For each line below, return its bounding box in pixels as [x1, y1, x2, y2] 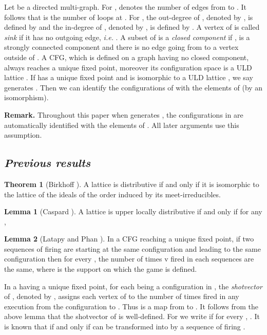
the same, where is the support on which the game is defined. [4, 264, 197, 274]
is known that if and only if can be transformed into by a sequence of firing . [4, 321, 245, 332]
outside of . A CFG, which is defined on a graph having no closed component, [4, 51, 249, 62]
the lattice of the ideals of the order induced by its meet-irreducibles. [4, 189, 221, 199]
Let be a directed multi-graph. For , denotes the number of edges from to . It [4, 2, 247, 12]
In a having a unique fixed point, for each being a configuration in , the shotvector [4, 281, 262, 291]
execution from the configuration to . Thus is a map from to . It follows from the [4, 301, 259, 311]
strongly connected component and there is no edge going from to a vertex [4, 42, 239, 52]
